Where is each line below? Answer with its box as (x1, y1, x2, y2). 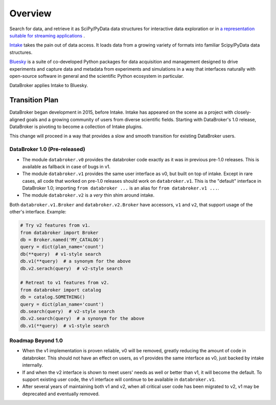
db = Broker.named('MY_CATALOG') (20, 237, 104, 243)
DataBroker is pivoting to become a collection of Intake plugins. (9, 123, 143, 130)
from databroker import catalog (20, 287, 102, 293)
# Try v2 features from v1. (20, 223, 90, 228)
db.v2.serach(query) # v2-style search (20, 265, 123, 271)
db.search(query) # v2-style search (20, 308, 115, 314)
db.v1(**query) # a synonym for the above (20, 259, 131, 264)
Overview (9, 8, 52, 19)
